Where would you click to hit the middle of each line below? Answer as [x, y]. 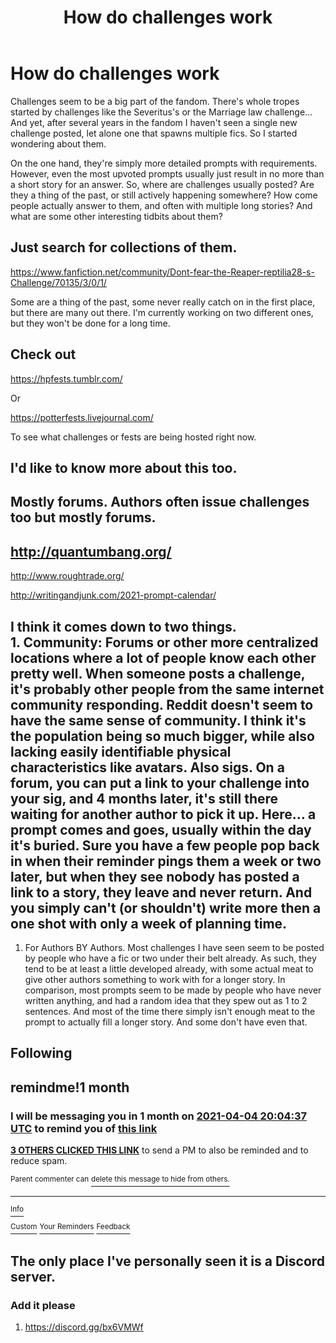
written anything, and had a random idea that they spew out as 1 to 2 [166, 1000]
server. [33, 1276]
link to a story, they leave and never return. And [161, 892]
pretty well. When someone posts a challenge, [158, 673]
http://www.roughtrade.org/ [67, 576]
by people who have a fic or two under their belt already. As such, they [170, 958]
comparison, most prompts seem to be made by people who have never [173, 990]
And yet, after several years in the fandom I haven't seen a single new [154, 122]
